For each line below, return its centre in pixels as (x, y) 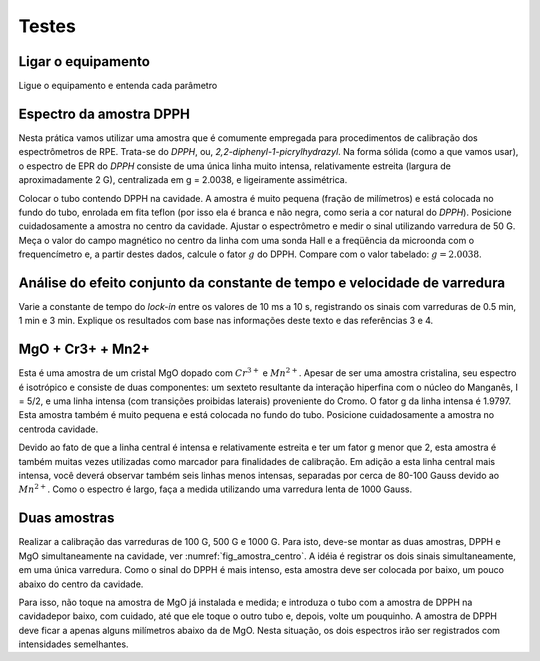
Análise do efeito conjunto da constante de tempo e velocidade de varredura (261, 282)
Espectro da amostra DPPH (104, 113)
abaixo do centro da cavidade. (81, 584)
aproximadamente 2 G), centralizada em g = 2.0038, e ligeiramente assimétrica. (183, 180)
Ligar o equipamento (84, 61)
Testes (47, 26)
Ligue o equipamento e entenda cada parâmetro (118, 86)
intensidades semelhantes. (73, 644)
